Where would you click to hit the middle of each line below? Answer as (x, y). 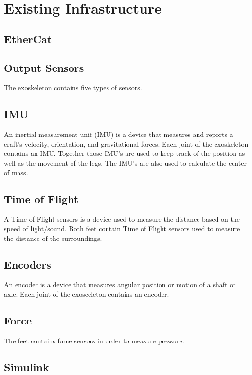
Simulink (27, 366)
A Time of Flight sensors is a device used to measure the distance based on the (122, 219)
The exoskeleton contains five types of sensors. (73, 88)
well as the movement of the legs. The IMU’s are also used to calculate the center (125, 162)
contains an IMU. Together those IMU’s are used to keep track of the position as (125, 153)
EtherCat (28, 39)
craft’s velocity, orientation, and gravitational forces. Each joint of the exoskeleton (126, 144)
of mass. (16, 172)
